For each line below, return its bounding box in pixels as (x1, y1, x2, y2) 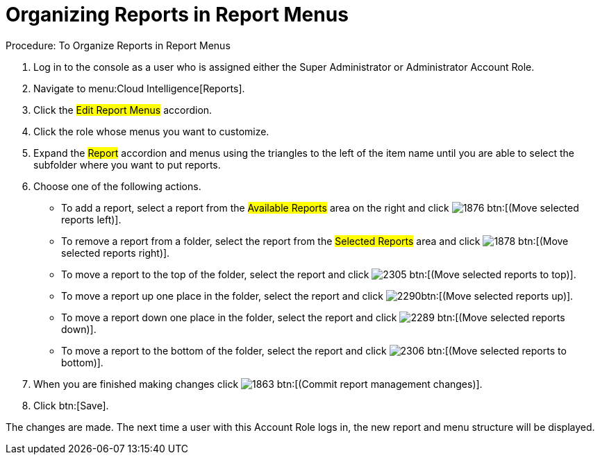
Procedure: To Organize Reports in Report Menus (6, 39, 231, 51)
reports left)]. (61, 213, 122, 225)
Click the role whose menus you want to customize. (33, 125, 269, 137)
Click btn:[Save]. (33, 399, 109, 411)
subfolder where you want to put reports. (33, 158, 221, 171)
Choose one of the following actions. (33, 180, 201, 192)
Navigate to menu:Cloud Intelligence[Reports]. (33, 82, 245, 94)
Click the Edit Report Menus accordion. (33, 103, 212, 116)
